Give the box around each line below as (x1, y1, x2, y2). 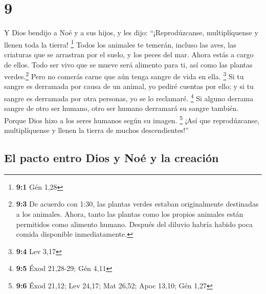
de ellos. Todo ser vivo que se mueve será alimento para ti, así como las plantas (4, 59, 253, 70)
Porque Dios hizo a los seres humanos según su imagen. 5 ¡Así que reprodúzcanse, (4, 113, 259, 125)
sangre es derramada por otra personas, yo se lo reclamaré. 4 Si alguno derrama (4, 92, 254, 103)
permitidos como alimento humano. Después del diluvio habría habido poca (16, 218, 253, 229)
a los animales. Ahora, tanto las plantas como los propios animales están (16, 209, 243, 219)
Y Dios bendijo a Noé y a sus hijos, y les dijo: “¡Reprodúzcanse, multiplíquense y (4, 27, 258, 38)
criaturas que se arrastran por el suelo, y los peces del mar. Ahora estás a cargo (4, 49, 254, 59)
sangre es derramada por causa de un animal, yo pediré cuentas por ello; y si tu (4, 81, 254, 92)
